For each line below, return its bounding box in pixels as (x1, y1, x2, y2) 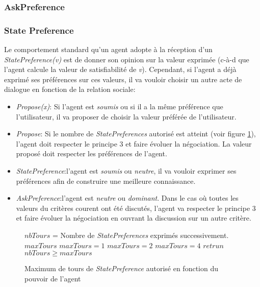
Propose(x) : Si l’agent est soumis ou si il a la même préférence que (16, 101, 223, 112)
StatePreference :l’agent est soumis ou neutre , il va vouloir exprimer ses (16, 165, 237, 176)
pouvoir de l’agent (24, 273, 81, 283)
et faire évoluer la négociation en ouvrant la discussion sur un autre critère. (16, 212, 251, 223)
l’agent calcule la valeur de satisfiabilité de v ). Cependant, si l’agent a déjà (4, 64, 237, 75)
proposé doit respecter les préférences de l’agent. (16, 148, 167, 159)
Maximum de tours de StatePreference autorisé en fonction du (24, 263, 218, 274)
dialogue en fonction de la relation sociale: (4, 84, 136, 94)
